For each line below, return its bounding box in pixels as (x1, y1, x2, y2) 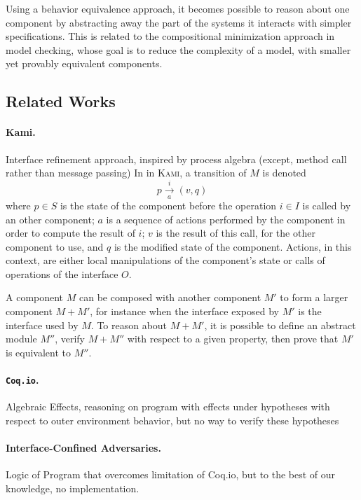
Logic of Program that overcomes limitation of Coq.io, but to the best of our (6, 467, 336, 482)
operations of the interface (6, 266, 118, 281)
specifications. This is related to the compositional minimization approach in (6, 29, 335, 43)
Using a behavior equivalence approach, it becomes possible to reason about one (6, 1, 350, 15)
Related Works (6, 90, 116, 112)
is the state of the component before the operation (60, 197, 277, 212)
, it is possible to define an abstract (204, 317, 356, 332)
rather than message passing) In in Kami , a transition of (6, 165, 247, 180)
